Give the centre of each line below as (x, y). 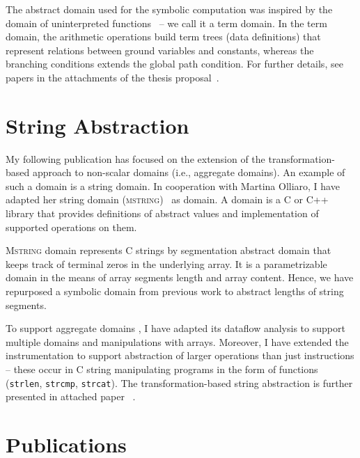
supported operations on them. (71, 227)
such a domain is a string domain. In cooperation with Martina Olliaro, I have (173, 185)
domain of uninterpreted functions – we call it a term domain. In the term (166, 23)
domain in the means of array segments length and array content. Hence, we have (180, 277)
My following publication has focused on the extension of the (135, 158)
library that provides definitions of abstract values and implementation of (162, 213)
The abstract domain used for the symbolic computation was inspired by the (169, 9)
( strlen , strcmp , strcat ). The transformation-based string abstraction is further (179, 382)
